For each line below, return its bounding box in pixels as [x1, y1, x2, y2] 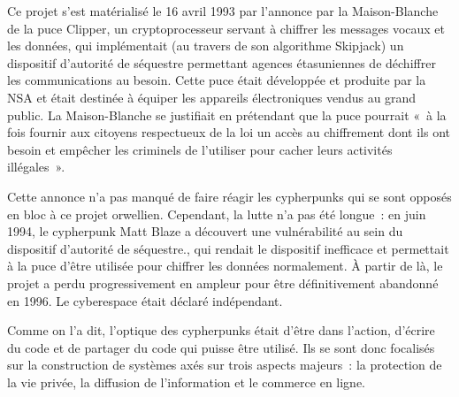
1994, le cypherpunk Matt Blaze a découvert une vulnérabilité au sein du [7, 222, 403, 240]
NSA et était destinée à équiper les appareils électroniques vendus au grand [7, 88, 417, 106]
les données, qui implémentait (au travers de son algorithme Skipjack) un [7, 36, 404, 55]
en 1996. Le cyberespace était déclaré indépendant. [7, 291, 283, 309]
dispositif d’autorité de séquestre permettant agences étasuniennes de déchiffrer [7, 53, 436, 72]
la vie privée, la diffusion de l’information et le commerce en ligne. [7, 372, 366, 391]
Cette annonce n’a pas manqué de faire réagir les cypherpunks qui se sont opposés [7, 187, 452, 205]
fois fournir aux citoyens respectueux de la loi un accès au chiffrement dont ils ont [7, 123, 451, 141]
